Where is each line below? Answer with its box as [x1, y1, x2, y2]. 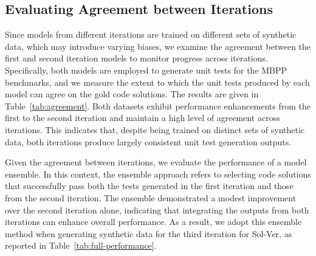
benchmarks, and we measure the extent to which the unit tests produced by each [5, 75, 310, 88]
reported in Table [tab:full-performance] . [5, 239, 157, 252]
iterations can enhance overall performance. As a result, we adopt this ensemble [5, 215, 302, 228]
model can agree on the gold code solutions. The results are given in [5, 88, 259, 100]
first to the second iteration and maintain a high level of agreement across [5, 111, 280, 124]
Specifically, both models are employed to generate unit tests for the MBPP [5, 63, 287, 76]
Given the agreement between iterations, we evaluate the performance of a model [5, 156, 307, 168]
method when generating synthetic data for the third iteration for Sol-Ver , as [5, 227, 292, 240]
